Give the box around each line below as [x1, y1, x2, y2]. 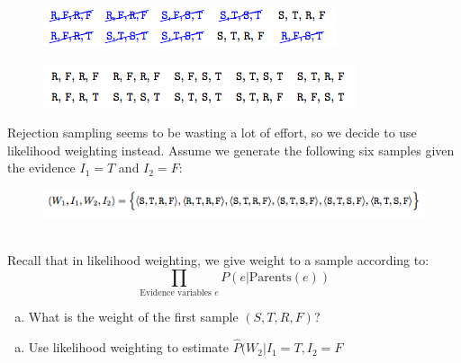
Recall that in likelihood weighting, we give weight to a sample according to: [7, 251, 429, 270]
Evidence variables [140, 288, 212, 298]
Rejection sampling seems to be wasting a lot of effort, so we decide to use [7, 123, 417, 142]
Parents [249, 270, 292, 284]
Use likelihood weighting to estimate [28, 338, 229, 357]
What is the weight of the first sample [28, 307, 239, 326]
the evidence [7, 158, 76, 177]
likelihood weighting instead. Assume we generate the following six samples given [7, 140, 455, 159]
